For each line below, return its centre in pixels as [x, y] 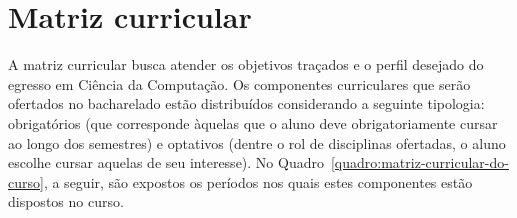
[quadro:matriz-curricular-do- [419, 162]
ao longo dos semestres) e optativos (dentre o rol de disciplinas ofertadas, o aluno [257, 142]
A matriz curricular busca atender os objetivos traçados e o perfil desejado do [246, 64]
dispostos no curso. [66, 201]
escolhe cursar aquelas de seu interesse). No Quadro [166, 162]
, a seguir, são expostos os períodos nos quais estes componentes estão [258, 181]
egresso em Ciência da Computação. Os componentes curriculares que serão [239, 83]
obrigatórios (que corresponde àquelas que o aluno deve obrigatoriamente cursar [253, 122]
